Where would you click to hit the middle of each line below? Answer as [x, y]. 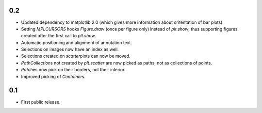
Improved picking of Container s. [53, 76]
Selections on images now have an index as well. [70, 49]
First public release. [41, 102]
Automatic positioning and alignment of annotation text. [76, 42]
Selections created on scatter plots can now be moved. [76, 56]
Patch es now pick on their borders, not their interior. [73, 70]
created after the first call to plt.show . [59, 36]
